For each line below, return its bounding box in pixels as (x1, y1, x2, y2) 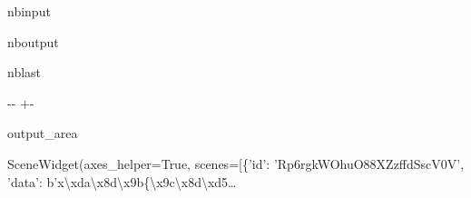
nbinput (7, 2, 51, 20)
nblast (7, 63, 42, 82)
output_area (7, 124, 78, 143)
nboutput (7, 32, 59, 51)
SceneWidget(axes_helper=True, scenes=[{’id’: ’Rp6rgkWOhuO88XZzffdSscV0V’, (7, 153, 465, 173)
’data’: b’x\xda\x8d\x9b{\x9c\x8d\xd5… (7, 172, 237, 191)
